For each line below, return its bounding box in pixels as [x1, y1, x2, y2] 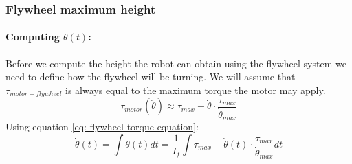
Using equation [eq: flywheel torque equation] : [5, 119, 199, 134]
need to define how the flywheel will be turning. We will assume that [5, 69, 296, 84]
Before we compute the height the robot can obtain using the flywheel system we [5, 56, 346, 70]
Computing [5, 30, 60, 44]
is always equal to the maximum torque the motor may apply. [65, 82, 326, 97]
